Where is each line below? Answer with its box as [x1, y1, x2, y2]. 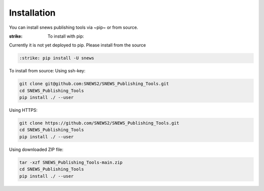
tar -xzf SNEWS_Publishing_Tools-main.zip [19, 159, 123, 165]
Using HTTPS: [9, 107, 38, 113]
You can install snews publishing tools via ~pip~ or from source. [9, 24, 138, 30]
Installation [9, 7, 56, 18]
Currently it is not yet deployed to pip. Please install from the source [9, 42, 146, 48]
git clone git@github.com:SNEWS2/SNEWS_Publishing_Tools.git [19, 81, 169, 86]
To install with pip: [47, 33, 84, 39]
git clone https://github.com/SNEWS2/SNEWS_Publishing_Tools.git [19, 120, 179, 126]
